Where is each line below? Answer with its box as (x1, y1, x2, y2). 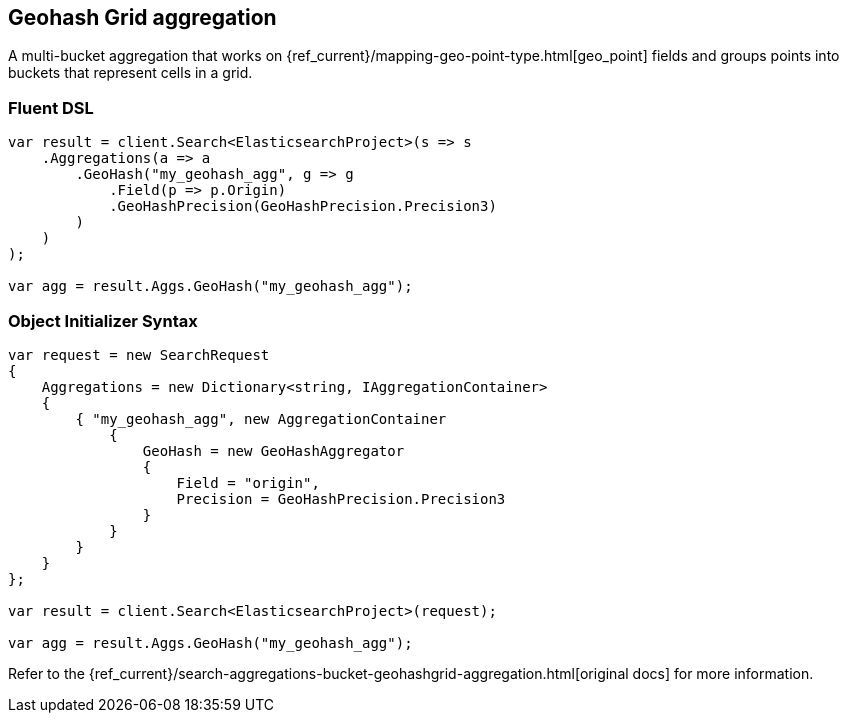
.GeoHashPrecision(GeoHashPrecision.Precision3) (109, 198, 497, 215)
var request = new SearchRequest (8, 346, 270, 363)
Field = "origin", (176, 474, 320, 491)
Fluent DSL (8, 97, 94, 118)
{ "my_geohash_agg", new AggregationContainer (75, 410, 447, 427)
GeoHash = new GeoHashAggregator (142, 442, 405, 459)
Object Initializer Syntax (8, 310, 198, 331)
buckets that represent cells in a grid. (8, 64, 253, 82)
